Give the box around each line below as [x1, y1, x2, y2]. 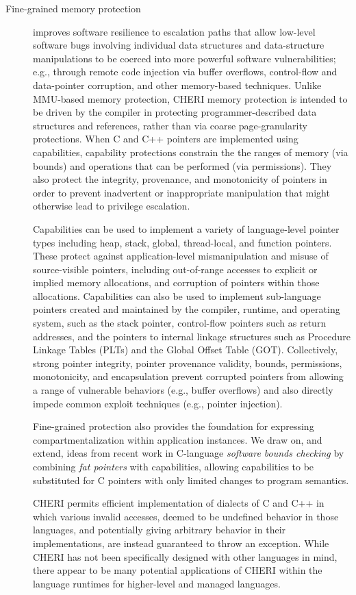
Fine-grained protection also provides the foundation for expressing [33, 419, 314, 433]
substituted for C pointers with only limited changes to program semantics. [33, 472, 349, 487]
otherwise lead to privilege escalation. [33, 199, 190, 213]
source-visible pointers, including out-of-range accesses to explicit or [33, 262, 318, 276]
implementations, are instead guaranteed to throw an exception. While [33, 535, 329, 550]
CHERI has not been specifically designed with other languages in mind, [33, 549, 338, 564]
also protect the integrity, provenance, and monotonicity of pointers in [33, 172, 327, 186]
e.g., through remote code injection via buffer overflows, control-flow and [33, 64, 338, 79]
